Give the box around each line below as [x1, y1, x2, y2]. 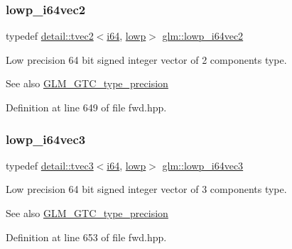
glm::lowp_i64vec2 [162, 28, 244, 43]
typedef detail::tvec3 [6, 157, 94, 172]
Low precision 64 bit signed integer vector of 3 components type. [6, 182, 287, 197]
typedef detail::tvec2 [6, 28, 94, 43]
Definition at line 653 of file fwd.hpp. [6, 229, 167, 244]
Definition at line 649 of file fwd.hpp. [6, 100, 167, 114]
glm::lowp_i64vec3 [162, 157, 244, 172]
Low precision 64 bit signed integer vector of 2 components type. [6, 52, 287, 67]
